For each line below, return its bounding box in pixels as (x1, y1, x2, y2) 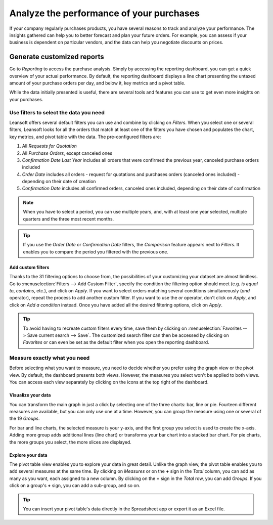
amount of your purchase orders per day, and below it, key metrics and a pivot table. (9, 80, 186, 86)
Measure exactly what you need (9, 355, 90, 362)
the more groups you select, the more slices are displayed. (9, 439, 131, 445)
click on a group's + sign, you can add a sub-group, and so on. (9, 483, 141, 489)
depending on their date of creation (22, 179, 96, 185)
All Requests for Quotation (22, 143, 77, 149)
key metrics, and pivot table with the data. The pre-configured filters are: (9, 134, 161, 140)
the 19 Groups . (9, 415, 40, 422)
